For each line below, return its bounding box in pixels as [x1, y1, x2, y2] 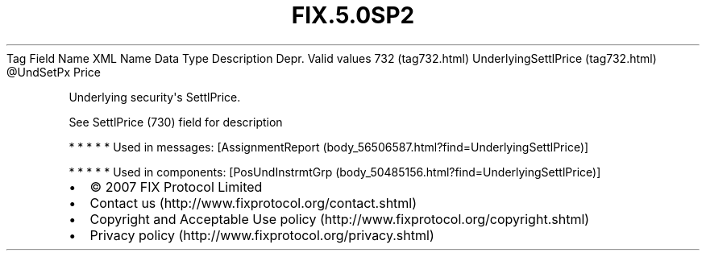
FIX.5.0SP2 [291, 2, 415, 29]
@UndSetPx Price [6, 64, 101, 79]
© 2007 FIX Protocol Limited [89, 178, 263, 195]
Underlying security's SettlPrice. [69, 89, 241, 104]
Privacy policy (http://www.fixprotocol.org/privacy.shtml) [89, 226, 434, 243]
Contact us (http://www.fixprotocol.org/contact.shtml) [89, 194, 417, 211]
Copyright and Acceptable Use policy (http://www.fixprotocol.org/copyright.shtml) [89, 210, 590, 227]
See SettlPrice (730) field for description [69, 114, 283, 129]
